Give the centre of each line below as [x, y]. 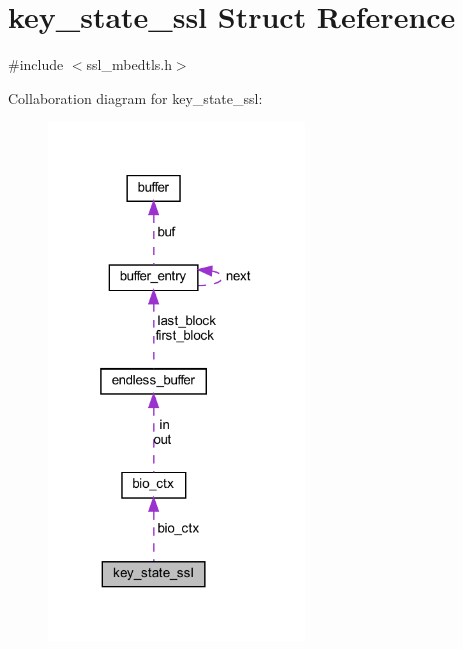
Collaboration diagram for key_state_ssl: [135, 97]
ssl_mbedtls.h [129, 64]
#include [36, 64]
